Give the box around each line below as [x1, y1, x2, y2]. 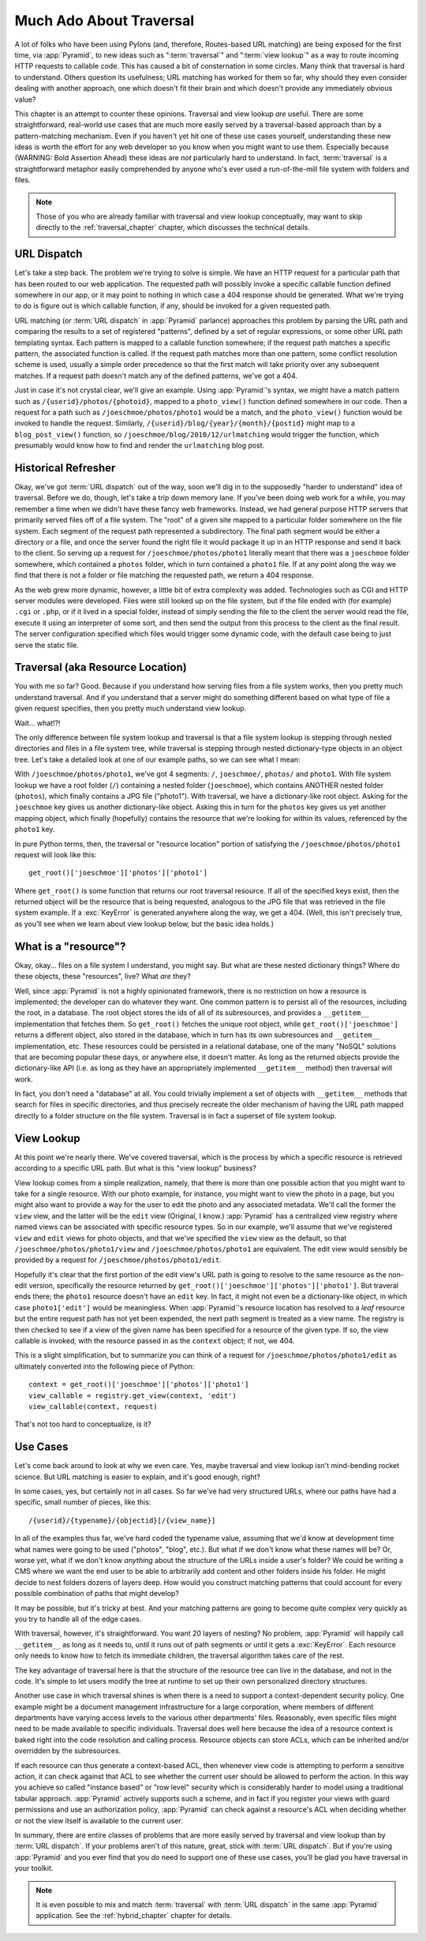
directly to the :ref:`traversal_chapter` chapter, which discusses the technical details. [35, 223, 311, 232]
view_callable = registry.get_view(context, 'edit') [28, 1391, 237, 1400]
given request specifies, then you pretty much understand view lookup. [14, 703, 247, 714]
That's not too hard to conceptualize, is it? [14, 1419, 151, 1429]
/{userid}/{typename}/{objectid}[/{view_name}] [28, 1516, 216, 1525]
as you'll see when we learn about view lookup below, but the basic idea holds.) [14, 919, 275, 928]
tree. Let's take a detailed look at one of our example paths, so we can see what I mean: [14, 755, 301, 764]
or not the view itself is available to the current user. [14, 1815, 183, 1825]
